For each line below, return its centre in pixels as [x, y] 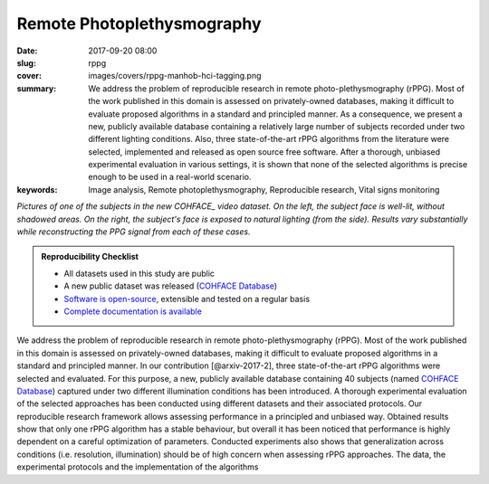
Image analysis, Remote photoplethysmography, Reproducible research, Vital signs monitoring [264, 189]
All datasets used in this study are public [139, 273]
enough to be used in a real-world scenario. [170, 177]
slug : [26, 62]
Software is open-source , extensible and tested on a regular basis [187, 299]
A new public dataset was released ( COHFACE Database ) [171, 286]
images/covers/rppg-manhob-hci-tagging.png [175, 76]
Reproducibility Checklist [90, 257]
